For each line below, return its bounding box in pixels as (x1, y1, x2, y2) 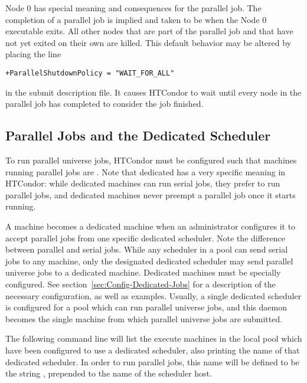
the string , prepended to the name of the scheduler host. (5, 367, 212, 379)
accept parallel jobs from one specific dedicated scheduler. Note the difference (5, 231, 286, 244)
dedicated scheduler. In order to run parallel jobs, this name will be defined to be (5, 355, 299, 368)
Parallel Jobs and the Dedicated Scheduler (5, 126, 271, 145)
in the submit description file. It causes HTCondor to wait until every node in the (5, 86, 302, 98)
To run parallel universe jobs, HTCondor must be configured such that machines (5, 154, 297, 166)
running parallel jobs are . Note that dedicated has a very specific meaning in (5, 165, 286, 178)
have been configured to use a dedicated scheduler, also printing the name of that (5, 343, 300, 356)
